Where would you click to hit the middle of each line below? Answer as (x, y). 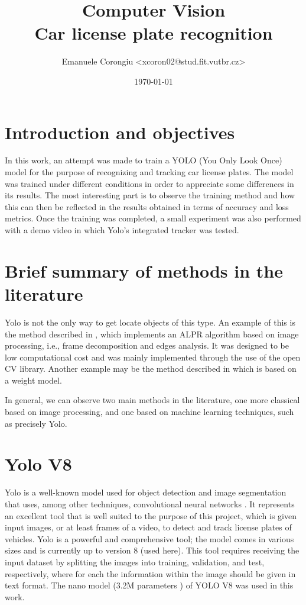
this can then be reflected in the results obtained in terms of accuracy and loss (147, 206)
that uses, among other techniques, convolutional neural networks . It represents (150, 503)
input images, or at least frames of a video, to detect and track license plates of (148, 527)
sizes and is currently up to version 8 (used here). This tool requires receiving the (152, 550)
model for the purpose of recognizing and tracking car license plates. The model (149, 172)
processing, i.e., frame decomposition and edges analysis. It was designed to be (147, 345)
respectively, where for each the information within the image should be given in (150, 573)
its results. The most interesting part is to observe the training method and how (150, 195)
